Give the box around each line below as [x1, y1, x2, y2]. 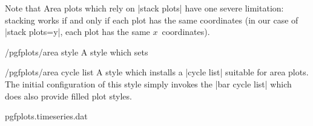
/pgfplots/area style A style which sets [5, 45, 148, 58]
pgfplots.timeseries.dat [5, 110, 88, 122]
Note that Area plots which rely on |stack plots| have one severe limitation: [5, 2, 284, 14]
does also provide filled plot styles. [5, 89, 132, 102]
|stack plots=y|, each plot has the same [5, 25, 150, 38]
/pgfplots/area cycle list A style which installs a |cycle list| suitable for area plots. [5, 66, 309, 78]
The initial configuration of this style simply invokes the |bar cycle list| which [5, 77, 292, 90]
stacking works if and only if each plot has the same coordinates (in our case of [5, 13, 298, 26]
